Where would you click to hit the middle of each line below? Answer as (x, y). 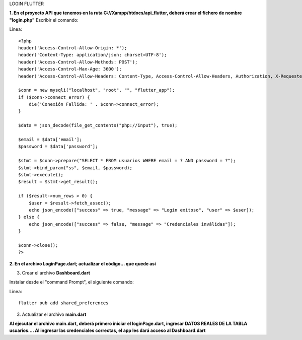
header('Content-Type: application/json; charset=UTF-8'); (93, 55)
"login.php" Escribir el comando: (44, 20)
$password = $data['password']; (58, 147)
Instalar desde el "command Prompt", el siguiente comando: (71, 282)
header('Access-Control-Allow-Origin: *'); (73, 48)
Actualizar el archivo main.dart (54, 314)
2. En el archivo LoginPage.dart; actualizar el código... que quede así (83, 263)
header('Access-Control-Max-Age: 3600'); (70, 69)
